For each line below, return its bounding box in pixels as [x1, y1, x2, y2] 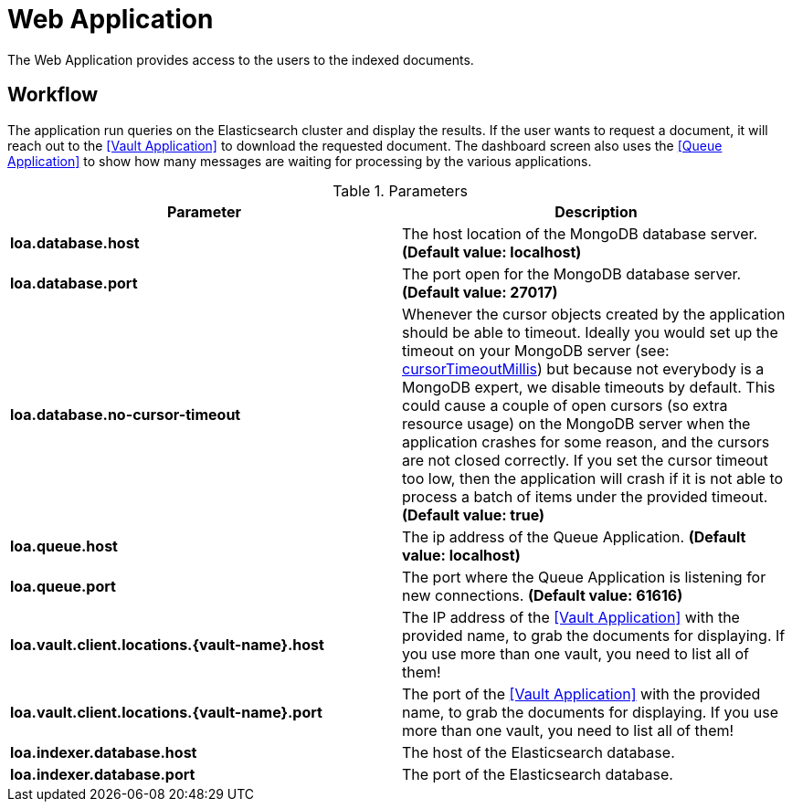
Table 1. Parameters [333, 181, 468, 200]
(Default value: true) [402, 505, 545, 524]
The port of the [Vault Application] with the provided [402, 684, 761, 703]
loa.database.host [10, 233, 140, 252]
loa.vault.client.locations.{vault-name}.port [10, 702, 322, 721]
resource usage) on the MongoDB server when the [402, 414, 751, 433]
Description [554, 202, 638, 221]
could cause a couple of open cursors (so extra [402, 395, 728, 415]
